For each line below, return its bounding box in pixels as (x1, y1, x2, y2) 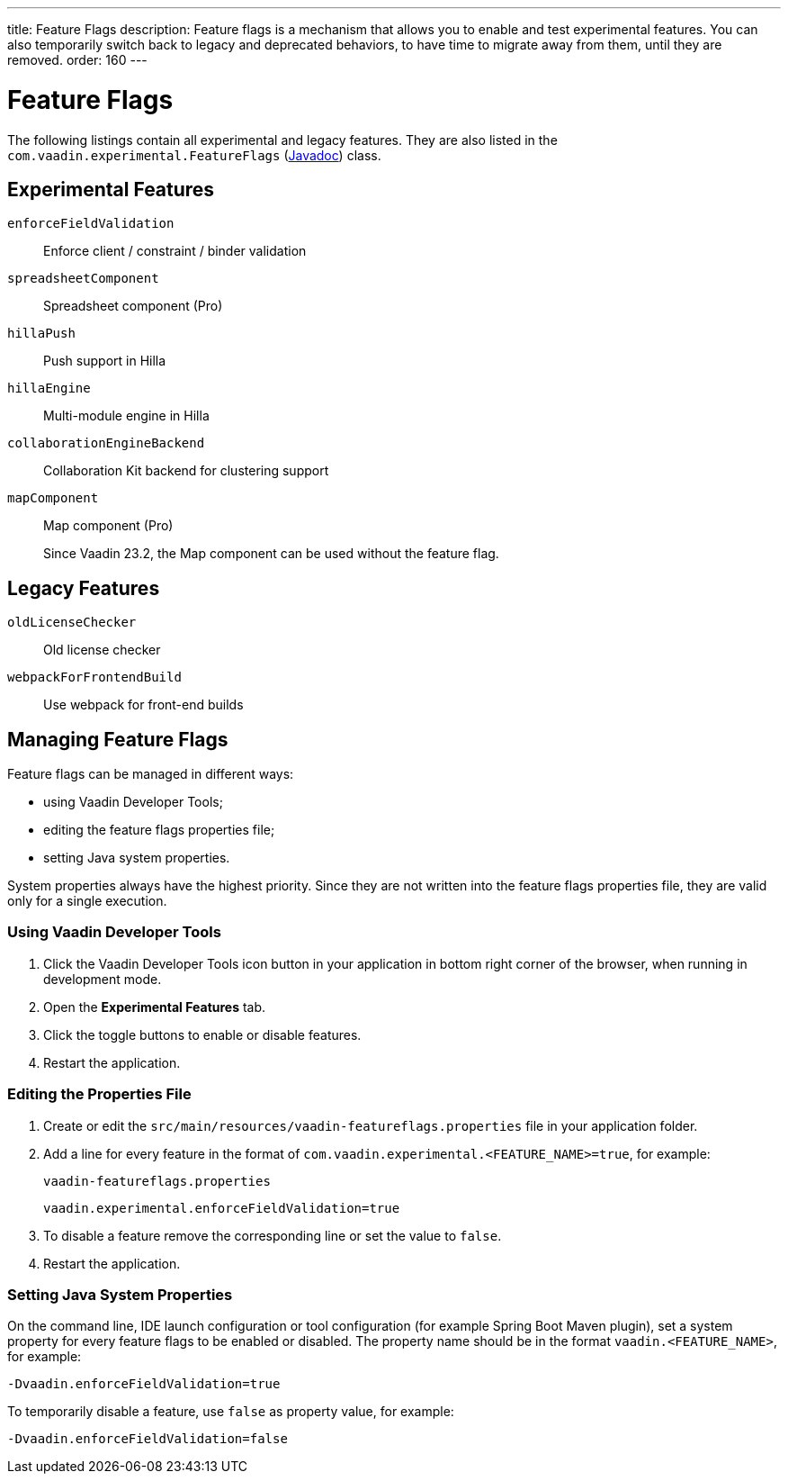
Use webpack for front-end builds (43, 697, 244, 713)
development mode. (43, 971, 162, 987)
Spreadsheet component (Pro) (43, 298, 223, 314)
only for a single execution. (7, 893, 167, 909)
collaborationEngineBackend (7, 436, 205, 451)
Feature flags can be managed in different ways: (7, 766, 294, 782)
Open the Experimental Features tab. (43, 998, 266, 1015)
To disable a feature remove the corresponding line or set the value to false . (43, 1227, 502, 1243)
